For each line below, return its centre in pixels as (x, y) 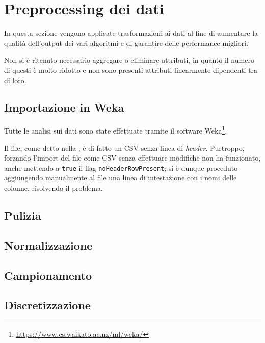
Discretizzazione (47, 305)
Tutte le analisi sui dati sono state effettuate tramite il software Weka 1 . (116, 130)
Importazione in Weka (64, 107)
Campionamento (48, 275)
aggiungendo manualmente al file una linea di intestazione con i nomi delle (121, 178)
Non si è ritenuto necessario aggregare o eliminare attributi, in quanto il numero (129, 60)
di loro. (15, 80)
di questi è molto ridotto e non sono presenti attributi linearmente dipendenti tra (131, 70)
